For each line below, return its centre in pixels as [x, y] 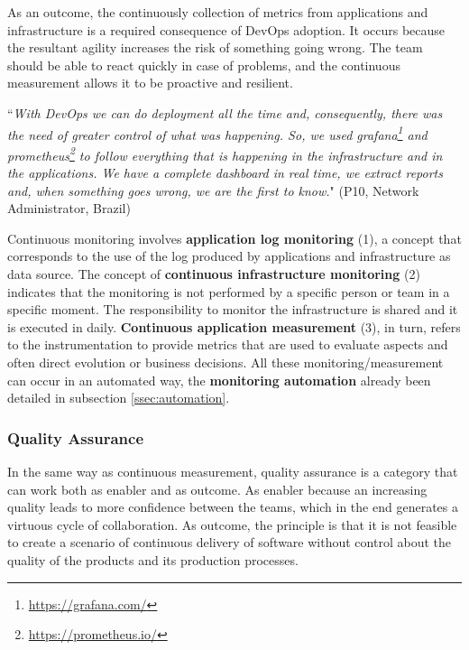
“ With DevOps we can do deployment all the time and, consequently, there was [225, 112]
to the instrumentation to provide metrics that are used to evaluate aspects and [228, 344]
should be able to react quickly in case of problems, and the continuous [204, 65]
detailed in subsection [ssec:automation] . [119, 398]
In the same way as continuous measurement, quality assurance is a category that [233, 471]
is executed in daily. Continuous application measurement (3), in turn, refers [234, 326]
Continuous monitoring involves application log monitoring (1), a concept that [234, 238]
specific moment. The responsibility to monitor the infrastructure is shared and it [233, 309]
